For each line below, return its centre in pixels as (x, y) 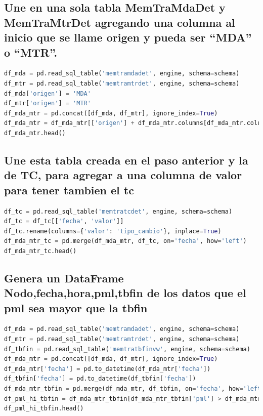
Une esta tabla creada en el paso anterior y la (126, 160)
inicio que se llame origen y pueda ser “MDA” (128, 37)
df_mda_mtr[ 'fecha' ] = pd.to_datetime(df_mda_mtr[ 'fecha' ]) (107, 369)
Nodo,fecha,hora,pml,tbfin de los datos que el (125, 293)
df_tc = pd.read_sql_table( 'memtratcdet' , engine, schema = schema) (118, 211)
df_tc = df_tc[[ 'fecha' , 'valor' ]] (64, 221)
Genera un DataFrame (64, 278)
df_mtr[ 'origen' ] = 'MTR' (48, 103)
